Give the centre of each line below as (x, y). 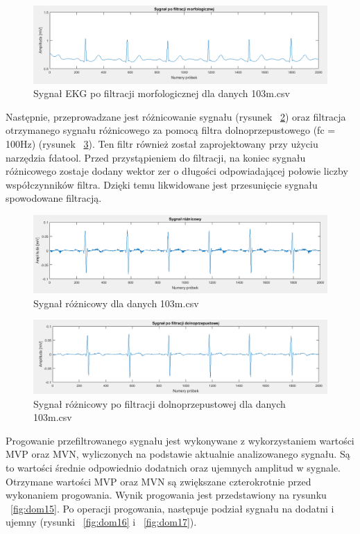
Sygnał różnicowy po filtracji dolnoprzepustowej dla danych (160, 403)
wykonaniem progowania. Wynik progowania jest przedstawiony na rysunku (166, 495)
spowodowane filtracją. (54, 198)
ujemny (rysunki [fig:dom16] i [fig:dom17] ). (101, 522)
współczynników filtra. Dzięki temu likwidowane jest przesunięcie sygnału (162, 184)
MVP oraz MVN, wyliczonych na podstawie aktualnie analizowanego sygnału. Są (178, 454)
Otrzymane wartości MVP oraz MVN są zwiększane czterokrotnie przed (158, 481)
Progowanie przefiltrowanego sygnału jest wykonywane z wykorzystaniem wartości (180, 440)
